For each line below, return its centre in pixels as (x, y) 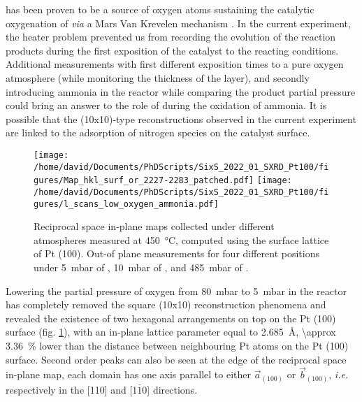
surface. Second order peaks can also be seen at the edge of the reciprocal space (176, 359)
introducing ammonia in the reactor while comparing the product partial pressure (181, 91)
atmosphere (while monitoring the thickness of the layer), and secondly (158, 77)
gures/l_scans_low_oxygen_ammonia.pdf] (126, 204)
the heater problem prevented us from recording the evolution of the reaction (171, 37)
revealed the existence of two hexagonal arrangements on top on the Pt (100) (171, 318)
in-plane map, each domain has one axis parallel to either (129, 374)
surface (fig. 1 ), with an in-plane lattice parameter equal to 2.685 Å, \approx (171, 332)
